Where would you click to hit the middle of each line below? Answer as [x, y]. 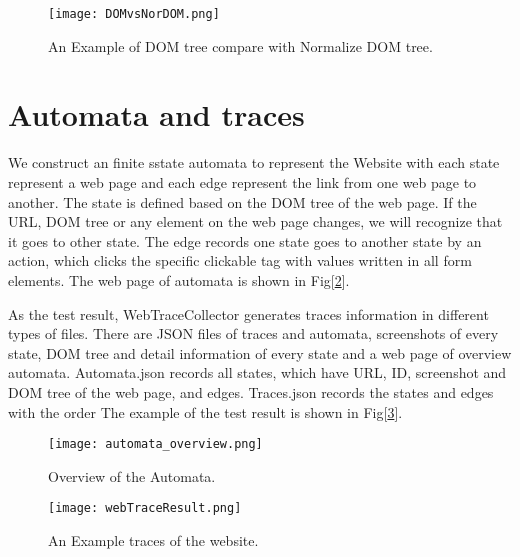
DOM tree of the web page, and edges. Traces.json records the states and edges [251, 391]
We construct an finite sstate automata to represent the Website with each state [254, 162]
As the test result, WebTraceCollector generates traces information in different [248, 313]
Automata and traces [156, 114]
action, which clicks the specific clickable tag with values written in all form [240, 260]
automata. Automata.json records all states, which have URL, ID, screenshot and [257, 372]
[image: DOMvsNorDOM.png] [134, 14]
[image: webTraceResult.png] [145, 508]
